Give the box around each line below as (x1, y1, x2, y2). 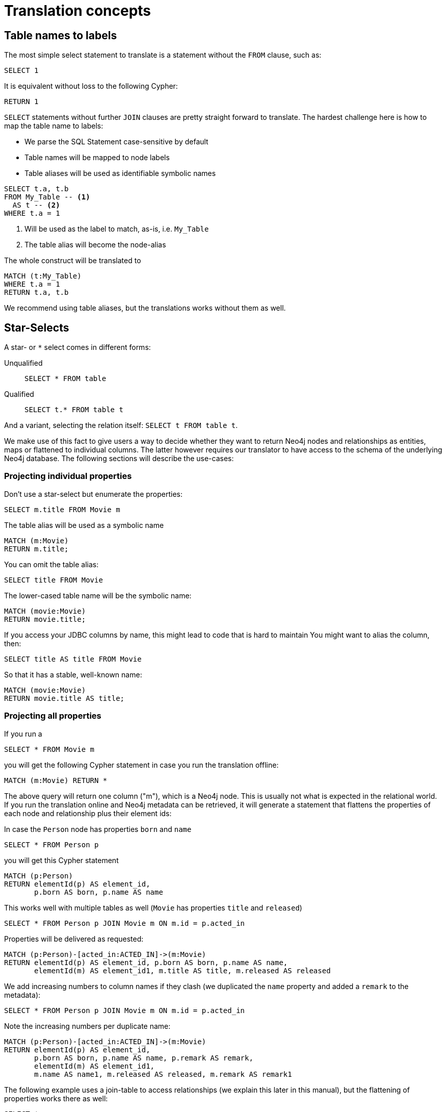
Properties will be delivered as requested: (4, 934, 144, 943)
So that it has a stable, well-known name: (4, 670, 142, 679)
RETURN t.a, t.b (4, 288, 69, 297)
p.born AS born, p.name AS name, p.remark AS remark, (34, 1053, 253, 1062)
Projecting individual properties (4, 471, 132, 482)
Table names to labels (4, 29, 117, 42)
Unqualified (4, 359, 43, 368)
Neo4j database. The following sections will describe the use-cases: (4, 454, 234, 463)
